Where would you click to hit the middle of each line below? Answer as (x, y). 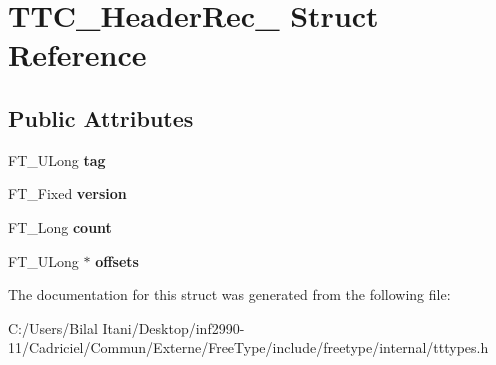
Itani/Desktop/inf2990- (173, 327)
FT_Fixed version (67, 193)
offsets (117, 260)
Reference (77, 54)
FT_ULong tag (57, 159)
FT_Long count (60, 226)
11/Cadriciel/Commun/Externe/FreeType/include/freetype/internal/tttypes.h (248, 347)
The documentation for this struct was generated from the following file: (229, 294)
